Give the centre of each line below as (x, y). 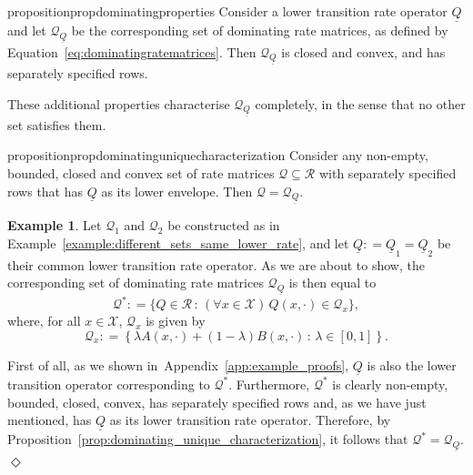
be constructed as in (224, 225)
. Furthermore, (269, 384)
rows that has (45, 191)
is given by (176, 321)
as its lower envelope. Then (177, 191)
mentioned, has (50, 420)
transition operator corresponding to (109, 384)
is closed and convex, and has (363, 51)
